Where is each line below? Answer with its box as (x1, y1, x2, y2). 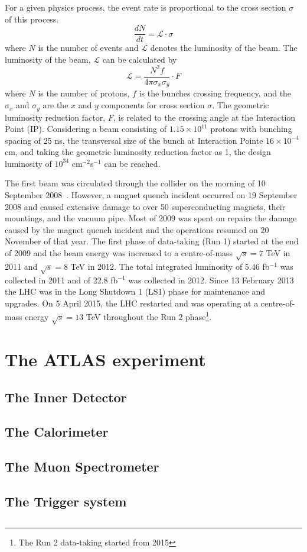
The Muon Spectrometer (5, 457, 159, 476)
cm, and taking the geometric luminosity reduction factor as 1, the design (5, 146, 271, 158)
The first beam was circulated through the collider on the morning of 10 (5, 177, 266, 189)
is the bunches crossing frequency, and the (139, 87, 292, 99)
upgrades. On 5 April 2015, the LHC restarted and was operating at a (5, 296, 259, 309)
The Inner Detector (5, 388, 127, 406)
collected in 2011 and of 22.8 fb (5, 273, 118, 286)
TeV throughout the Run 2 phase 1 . (86, 309, 212, 322)
